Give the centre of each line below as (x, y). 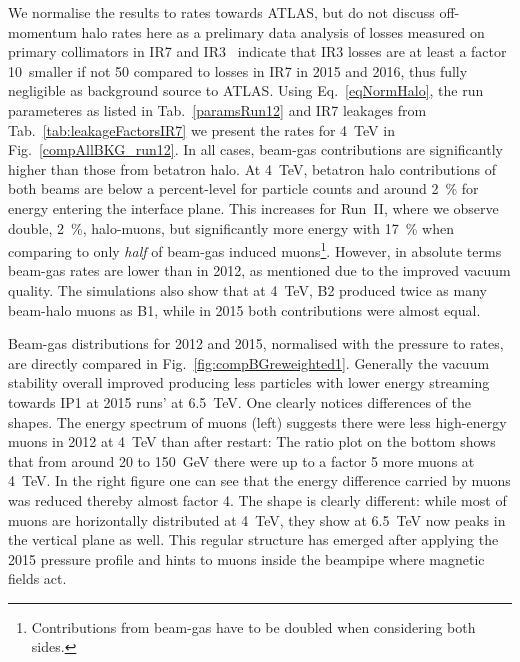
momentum (42, 31)
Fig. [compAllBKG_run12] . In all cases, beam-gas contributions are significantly (255, 149)
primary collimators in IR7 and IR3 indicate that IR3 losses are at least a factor (257, 51)
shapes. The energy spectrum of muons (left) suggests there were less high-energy (257, 421)
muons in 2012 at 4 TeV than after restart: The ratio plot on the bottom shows (252, 441)
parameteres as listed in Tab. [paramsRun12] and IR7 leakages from (217, 109)
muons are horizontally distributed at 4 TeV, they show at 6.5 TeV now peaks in (257, 519)
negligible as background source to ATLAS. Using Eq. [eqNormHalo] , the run (246, 90)
